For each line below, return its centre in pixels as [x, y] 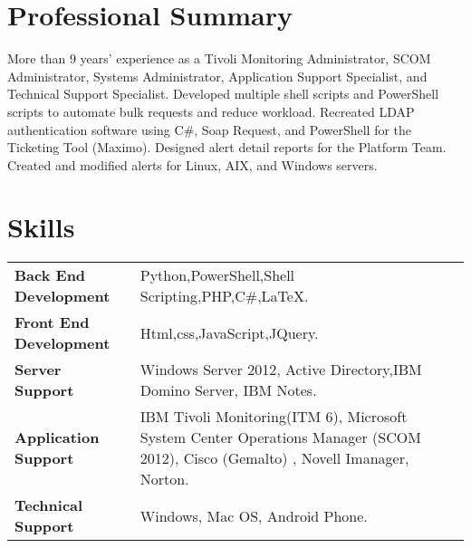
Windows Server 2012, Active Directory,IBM [281, 370]
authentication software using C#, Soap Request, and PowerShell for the [210, 129]
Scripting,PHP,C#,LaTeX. [224, 296]
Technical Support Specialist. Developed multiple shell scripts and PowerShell [223, 94]
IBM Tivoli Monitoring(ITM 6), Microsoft [274, 417]
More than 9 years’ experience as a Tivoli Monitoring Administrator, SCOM [219, 58]
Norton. [164, 479]
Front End [52, 322]
